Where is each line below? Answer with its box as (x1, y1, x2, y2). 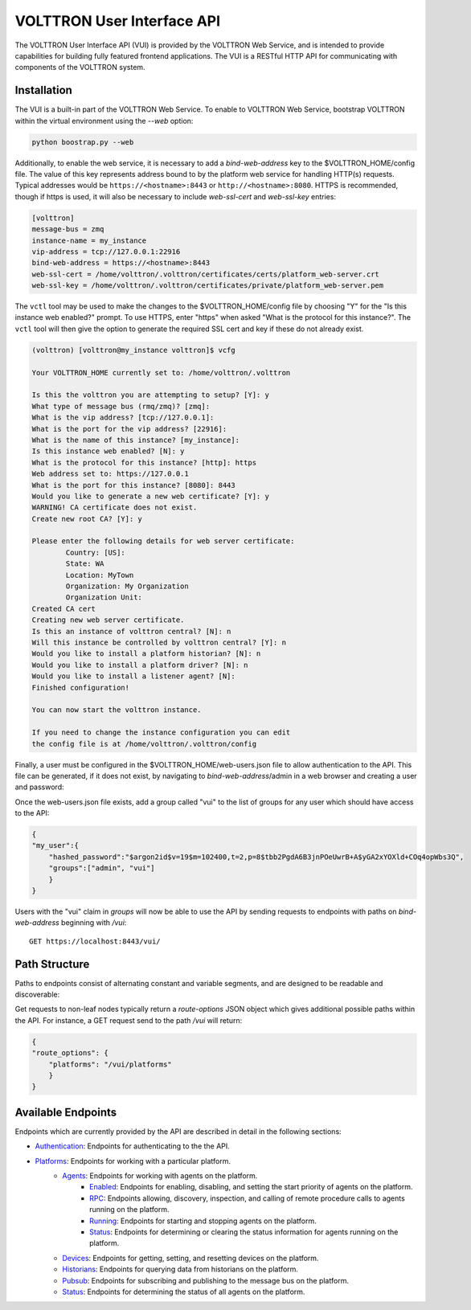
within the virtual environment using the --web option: (14, 116, 194, 125)
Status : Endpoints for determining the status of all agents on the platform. (62, 1287, 305, 1296)
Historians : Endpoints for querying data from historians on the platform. (62, 1264, 299, 1274)
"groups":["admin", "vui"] (48, 864, 156, 873)
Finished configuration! (31, 683, 130, 692)
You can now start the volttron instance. (31, 706, 202, 714)
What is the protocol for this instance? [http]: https (31, 458, 257, 467)
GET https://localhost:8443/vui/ (29, 936, 161, 946)
